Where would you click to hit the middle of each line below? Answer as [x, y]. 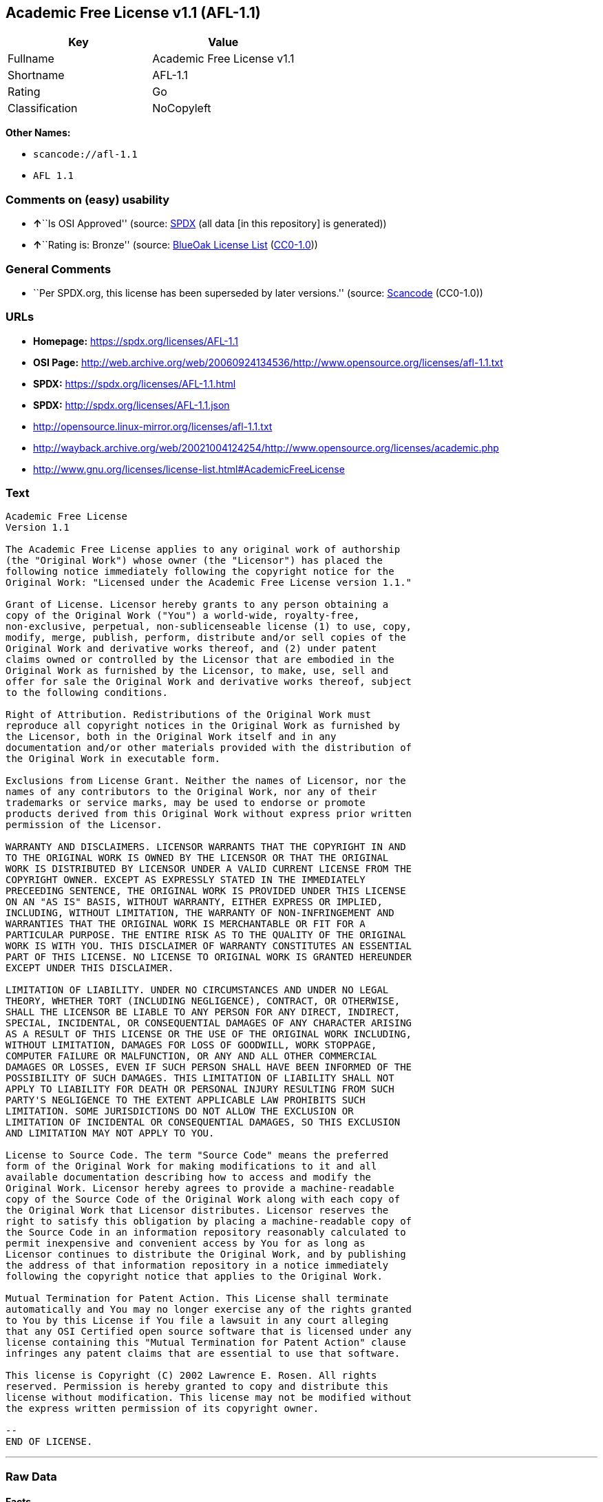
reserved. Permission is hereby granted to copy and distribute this [197, 1387]
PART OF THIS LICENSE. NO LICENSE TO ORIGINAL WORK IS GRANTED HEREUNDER [209, 957]
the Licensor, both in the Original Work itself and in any [171, 737]
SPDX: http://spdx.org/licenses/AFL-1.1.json [131, 405]
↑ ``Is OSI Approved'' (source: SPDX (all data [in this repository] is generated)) [210, 224]
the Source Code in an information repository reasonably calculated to [206, 1233]
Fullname [31, 59]
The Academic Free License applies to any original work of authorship [203, 550]
